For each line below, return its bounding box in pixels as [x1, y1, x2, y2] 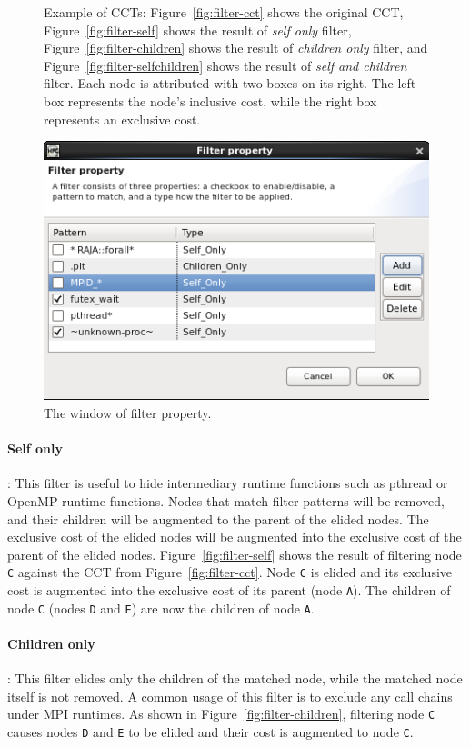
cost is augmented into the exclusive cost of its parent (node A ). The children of [7, 580, 451, 599]
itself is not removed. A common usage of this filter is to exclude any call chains [7, 686, 453, 705]
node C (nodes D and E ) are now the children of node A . [7, 598, 315, 617]
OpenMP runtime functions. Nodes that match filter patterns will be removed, [7, 491, 445, 510]
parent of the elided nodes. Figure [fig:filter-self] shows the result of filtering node [7, 544, 462, 563]
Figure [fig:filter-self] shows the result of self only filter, [44, 20, 352, 39]
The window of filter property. [44, 403, 212, 422]
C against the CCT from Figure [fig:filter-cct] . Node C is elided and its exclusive [7, 563, 453, 582]
